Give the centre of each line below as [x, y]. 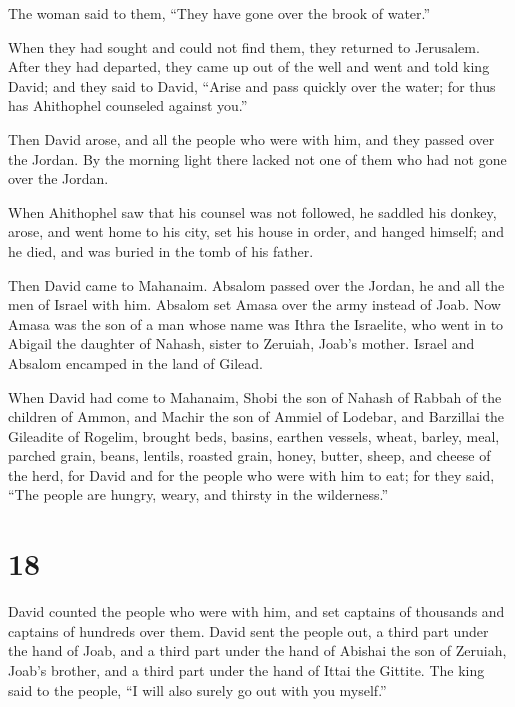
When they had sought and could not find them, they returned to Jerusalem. [244, 46]
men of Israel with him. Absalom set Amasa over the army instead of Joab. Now [254, 304]
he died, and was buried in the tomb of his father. [161, 250]
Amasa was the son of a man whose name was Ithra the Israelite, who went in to [256, 323]
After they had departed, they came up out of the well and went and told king [249, 66]
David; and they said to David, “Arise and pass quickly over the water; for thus [252, 85]
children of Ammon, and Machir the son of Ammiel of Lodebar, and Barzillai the [256, 416]
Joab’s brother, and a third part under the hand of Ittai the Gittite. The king [246, 669]
